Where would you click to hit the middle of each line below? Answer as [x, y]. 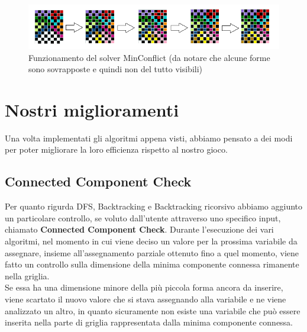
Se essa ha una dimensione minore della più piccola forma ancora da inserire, [144, 287]
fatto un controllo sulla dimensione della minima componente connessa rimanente [152, 264]
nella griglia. [27, 275]
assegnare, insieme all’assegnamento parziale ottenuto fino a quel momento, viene [152, 252]
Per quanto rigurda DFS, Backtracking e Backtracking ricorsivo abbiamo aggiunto [154, 206]
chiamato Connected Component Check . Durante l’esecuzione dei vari [139, 229]
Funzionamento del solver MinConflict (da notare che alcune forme [149, 57]
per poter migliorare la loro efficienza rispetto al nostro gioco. [116, 149]
